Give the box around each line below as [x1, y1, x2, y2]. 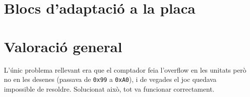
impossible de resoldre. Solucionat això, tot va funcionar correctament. [4, 83, 214, 94]
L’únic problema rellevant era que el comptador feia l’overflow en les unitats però [4, 64, 247, 75]
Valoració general [4, 36, 122, 56]
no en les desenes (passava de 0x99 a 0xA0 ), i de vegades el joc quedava [4, 74, 217, 84]
